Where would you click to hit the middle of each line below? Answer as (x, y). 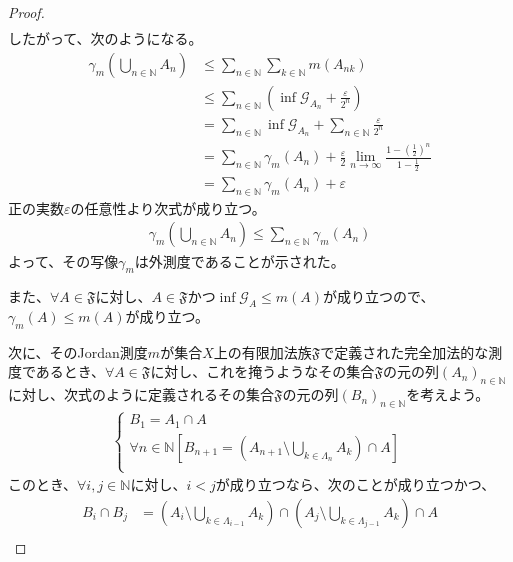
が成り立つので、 (379, 296)
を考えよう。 (448, 394)
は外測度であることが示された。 (239, 260)
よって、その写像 (63, 260)
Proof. (26, 12)
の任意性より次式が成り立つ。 (168, 207)
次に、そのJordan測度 (78, 351)
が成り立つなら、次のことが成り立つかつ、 (355, 484)
